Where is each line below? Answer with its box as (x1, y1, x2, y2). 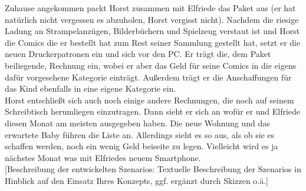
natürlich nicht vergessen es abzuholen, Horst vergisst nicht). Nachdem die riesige (5, 13, 299, 25)
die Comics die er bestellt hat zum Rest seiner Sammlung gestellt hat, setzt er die (5, 36, 301, 48)
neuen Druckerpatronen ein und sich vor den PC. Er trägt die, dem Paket (5, 48, 271, 60)
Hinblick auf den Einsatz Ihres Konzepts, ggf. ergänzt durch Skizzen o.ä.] (5, 174, 269, 186)
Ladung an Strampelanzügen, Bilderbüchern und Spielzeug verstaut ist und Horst (5, 25, 300, 37)
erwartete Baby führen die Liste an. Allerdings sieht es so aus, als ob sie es (5, 128, 275, 140)
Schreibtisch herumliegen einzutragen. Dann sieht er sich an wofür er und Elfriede (5, 105, 301, 118)
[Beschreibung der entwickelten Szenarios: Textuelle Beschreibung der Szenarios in (5, 163, 301, 175)
